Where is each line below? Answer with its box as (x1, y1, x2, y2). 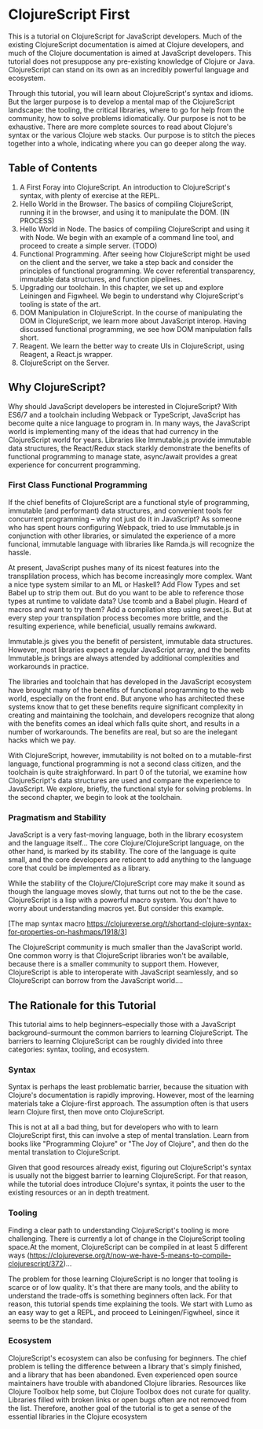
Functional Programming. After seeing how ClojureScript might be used (19, 249, 250, 259)
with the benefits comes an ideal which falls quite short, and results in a (8, 718, 240, 728)
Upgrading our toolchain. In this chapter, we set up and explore (19, 282, 224, 292)
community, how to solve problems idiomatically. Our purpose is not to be (8, 113, 247, 123)
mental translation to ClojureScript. (8, 1147, 121, 1157)
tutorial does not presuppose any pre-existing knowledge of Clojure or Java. (8, 57, 255, 66)
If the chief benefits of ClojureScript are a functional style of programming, (8, 497, 250, 506)
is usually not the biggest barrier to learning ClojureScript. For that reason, (8, 1171, 249, 1180)
